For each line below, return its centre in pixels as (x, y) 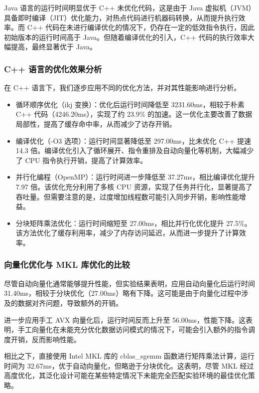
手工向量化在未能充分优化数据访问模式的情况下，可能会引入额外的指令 (133, 329)
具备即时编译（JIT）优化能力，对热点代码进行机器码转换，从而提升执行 (121, 17)
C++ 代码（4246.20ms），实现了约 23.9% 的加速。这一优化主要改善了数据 (134, 114)
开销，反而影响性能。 (46, 339)
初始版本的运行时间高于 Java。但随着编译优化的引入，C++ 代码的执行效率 (126, 37)
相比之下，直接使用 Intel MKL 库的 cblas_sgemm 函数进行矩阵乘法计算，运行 (129, 356)
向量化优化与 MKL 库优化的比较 (67, 265)
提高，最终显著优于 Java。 (54, 47)
